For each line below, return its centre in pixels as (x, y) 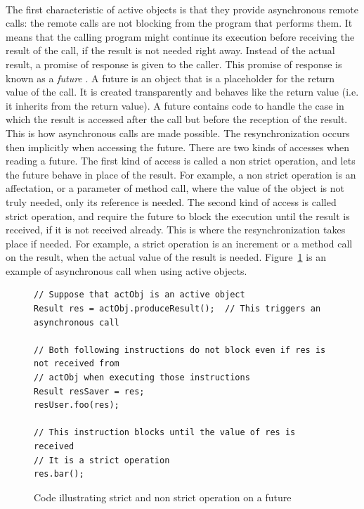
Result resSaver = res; (89, 391)
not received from (77, 364)
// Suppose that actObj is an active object (139, 295)
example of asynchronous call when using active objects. (126, 270)
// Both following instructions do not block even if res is (180, 350)
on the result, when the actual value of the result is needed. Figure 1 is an (166, 257)
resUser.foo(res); (77, 405)
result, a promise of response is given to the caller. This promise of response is (174, 64)
